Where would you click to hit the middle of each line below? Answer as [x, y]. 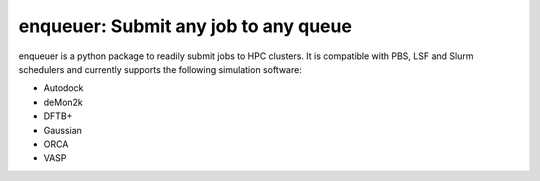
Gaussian [62, 130]
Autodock [63, 88]
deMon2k [63, 102]
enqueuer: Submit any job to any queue [185, 26]
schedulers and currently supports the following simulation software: [160, 69]
